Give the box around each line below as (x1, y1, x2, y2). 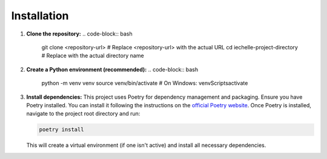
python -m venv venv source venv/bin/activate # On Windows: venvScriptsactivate (41, 79, 248, 87)
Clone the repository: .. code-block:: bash (26, 30, 133, 37)
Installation (11, 9, 69, 22)
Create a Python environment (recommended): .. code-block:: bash (26, 66, 199, 73)
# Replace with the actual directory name (41, 52, 145, 60)
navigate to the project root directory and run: (26, 110, 140, 117)
